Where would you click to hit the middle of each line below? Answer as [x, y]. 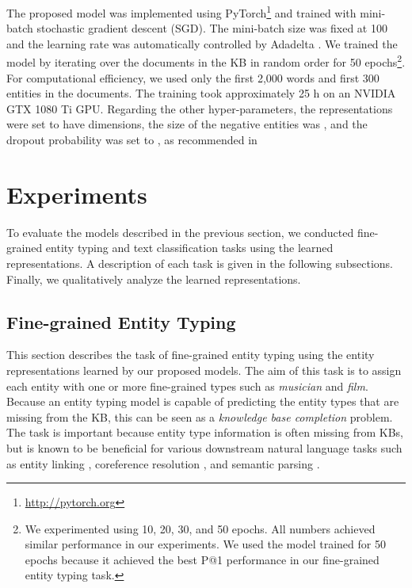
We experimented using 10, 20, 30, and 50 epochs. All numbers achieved [200, 528]
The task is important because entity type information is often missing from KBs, [205, 432]
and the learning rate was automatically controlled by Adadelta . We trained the [202, 43]
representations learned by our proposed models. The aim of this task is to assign [204, 370]
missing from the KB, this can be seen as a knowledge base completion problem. [200, 416]
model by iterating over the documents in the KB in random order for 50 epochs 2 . [206, 61]
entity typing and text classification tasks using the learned [189, 248]
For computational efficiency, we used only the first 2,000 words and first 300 [193, 77]
